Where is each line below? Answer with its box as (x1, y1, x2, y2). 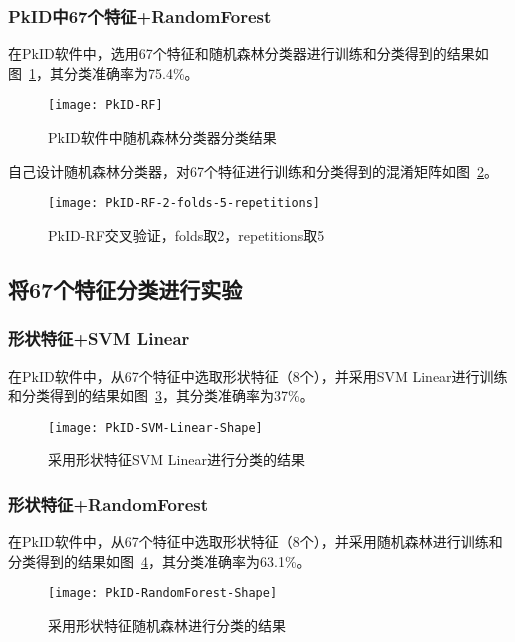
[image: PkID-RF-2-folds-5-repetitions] (48, 196, 321, 211)
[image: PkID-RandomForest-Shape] (48, 586, 278, 601)
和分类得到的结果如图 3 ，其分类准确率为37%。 (8, 385, 314, 406)
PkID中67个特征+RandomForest (8, 3, 272, 28)
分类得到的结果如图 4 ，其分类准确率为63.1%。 (8, 550, 311, 571)
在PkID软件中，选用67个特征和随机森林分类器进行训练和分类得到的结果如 (8, 43, 489, 64)
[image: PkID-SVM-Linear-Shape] (48, 420, 263, 435)
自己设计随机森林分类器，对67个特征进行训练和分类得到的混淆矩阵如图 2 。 (8, 160, 498, 181)
